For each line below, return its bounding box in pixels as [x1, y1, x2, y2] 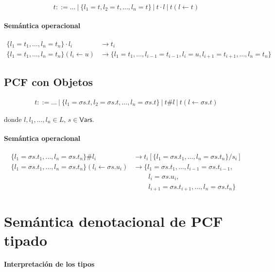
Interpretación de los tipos [4, 259, 95, 269]
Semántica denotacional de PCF [4, 211, 223, 231]
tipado [4, 230, 47, 250]
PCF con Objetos [4, 74, 93, 89]
